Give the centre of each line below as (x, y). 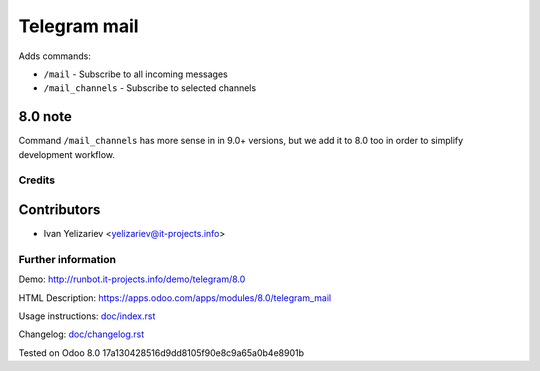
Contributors (59, 209)
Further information (67, 259)
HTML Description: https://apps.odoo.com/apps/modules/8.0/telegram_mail (175, 297)
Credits (36, 180)
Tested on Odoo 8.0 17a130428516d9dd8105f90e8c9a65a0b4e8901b (161, 352)
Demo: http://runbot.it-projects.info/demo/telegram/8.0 (132, 279)
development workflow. (66, 154)
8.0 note (45, 116)
